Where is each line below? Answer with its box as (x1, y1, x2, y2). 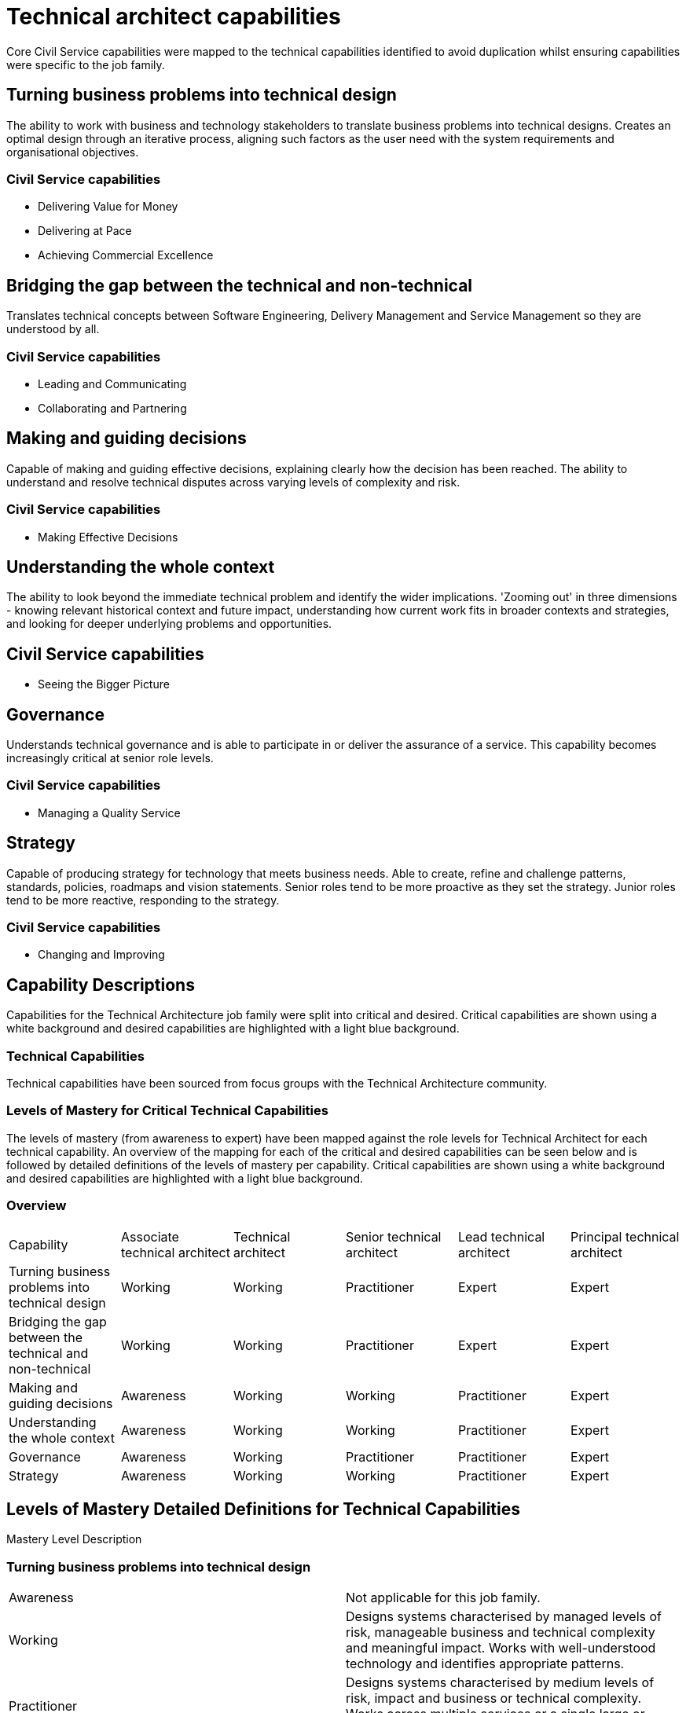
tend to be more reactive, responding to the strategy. (6, 893, 280, 907)
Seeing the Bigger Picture (38, 677, 170, 691)
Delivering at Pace (38, 224, 132, 238)
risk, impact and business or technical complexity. (346, 1690, 642, 1707)
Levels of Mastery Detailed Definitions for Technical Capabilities (6, 1498, 520, 1519)
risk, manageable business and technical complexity (346, 1624, 655, 1641)
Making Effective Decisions (38, 530, 178, 544)
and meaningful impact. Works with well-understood (346, 1640, 656, 1656)
